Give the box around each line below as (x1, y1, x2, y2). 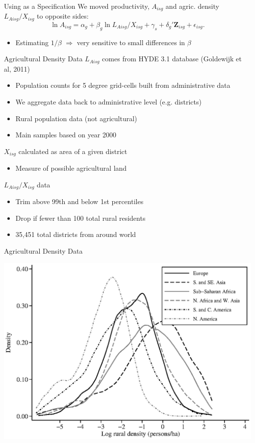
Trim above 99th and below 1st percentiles (15, 196, 144, 207)
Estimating (15, 37, 49, 47)
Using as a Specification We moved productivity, (4, 1, 150, 11)
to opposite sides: (37, 11, 89, 21)
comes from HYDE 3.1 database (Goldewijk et (102, 53, 242, 64)
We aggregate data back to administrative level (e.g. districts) (15, 96, 202, 106)
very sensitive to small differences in (76, 37, 185, 47)
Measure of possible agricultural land (15, 163, 127, 173)
